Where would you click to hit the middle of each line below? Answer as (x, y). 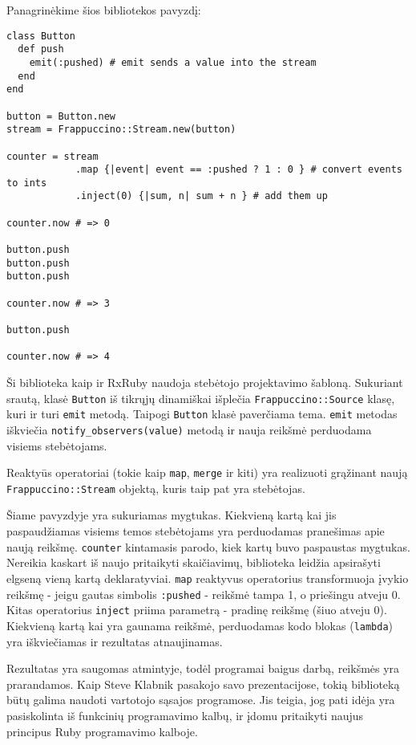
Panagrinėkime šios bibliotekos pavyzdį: (104, 10)
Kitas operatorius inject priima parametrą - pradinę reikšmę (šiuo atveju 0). (197, 610)
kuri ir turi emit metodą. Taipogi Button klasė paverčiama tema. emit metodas (202, 414)
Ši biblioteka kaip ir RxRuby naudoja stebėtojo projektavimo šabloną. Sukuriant (205, 382)
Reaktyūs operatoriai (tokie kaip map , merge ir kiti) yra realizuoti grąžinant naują (207, 472)
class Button (41, 36)
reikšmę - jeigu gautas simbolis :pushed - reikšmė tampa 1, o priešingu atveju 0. (204, 594)
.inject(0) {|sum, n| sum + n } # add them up (201, 196)
